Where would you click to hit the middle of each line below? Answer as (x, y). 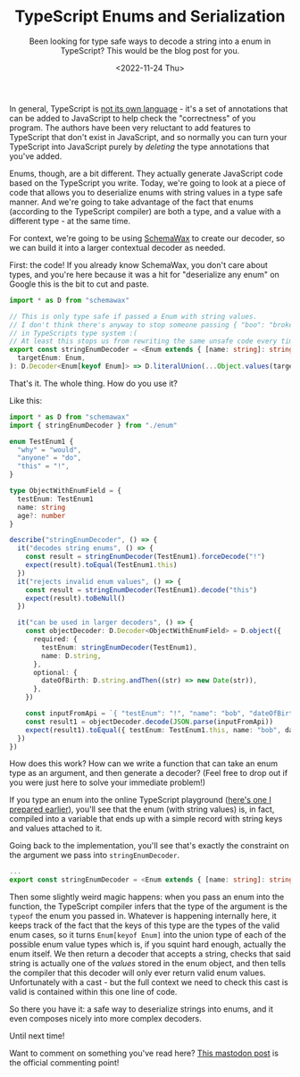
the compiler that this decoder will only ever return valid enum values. (137, 973)
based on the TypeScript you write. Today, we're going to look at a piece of (147, 183)
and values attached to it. (56, 829)
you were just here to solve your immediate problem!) (108, 782)
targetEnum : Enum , (52, 358)
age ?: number (42, 515)
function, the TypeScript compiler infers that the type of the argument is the (149, 906)
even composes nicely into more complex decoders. (106, 1019)
